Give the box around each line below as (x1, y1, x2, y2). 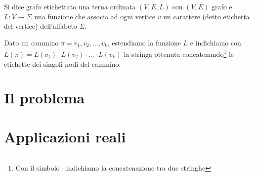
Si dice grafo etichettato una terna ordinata (4, 1, 136, 11)
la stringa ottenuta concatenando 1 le (124, 47, 234, 59)
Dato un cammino (4, 37, 59, 47)
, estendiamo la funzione (107, 37, 181, 47)
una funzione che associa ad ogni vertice (34, 11, 156, 21)
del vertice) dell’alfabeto (4, 21, 77, 31)
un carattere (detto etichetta (163, 11, 250, 21)
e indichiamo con (190, 37, 241, 47)
